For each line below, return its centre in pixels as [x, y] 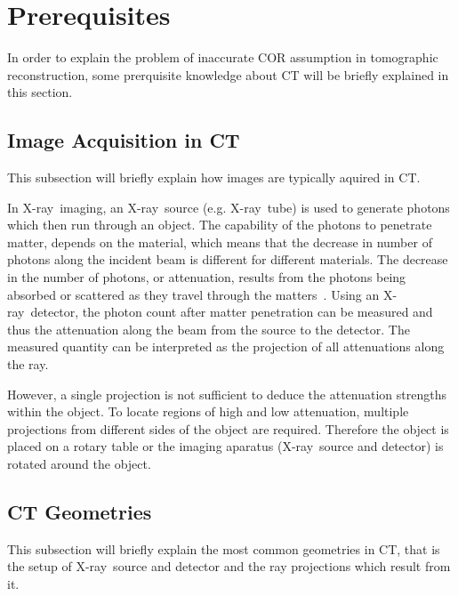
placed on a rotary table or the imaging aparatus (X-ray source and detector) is [225, 446]
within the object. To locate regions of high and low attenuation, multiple [208, 411]
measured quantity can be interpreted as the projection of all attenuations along [226, 346]
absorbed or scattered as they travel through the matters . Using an [193, 294]
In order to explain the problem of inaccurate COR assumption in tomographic [223, 57]
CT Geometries [80, 511]
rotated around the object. [79, 464]
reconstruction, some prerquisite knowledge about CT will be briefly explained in [228, 74]
